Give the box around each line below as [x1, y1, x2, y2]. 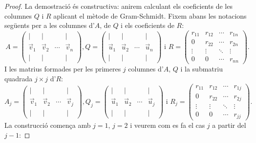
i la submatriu [180, 64, 223, 74]
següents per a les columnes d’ [4, 20, 95, 30]
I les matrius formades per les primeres [4, 64, 121, 74]
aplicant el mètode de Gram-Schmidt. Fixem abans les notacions [53, 10, 247, 21]
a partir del [212, 120, 246, 130]
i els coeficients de [121, 20, 174, 30]
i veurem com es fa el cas [130, 120, 205, 130]
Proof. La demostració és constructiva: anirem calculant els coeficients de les [4, 1, 233, 11]
